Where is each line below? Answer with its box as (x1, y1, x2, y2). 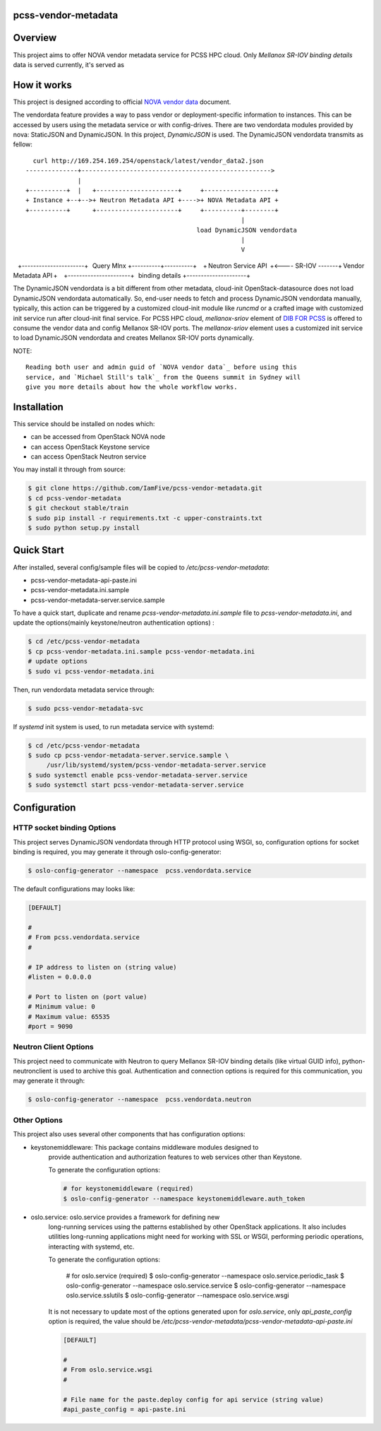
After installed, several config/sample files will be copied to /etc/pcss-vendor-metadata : (13, 563, 270, 572)
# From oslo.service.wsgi (63, 1366, 153, 1374)
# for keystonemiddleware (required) (63, 1184, 194, 1193)
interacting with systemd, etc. (48, 1242, 135, 1251)
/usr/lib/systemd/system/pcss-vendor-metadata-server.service (46, 761, 267, 770)
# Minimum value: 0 (28, 1003, 95, 1011)
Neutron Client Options (13, 1042, 95, 1052)
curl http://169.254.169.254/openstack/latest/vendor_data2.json (32, 156, 264, 165)
